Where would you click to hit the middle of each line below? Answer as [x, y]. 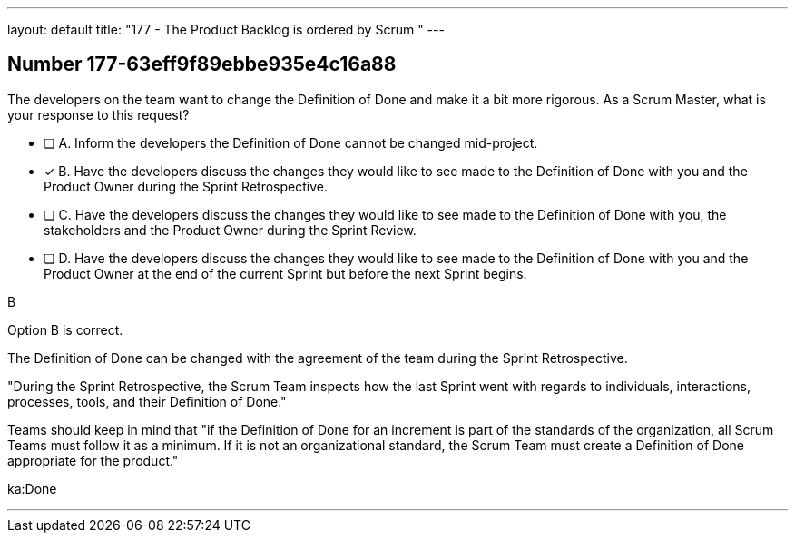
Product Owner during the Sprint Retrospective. [186, 186]
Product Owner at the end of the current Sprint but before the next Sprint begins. [285, 273]
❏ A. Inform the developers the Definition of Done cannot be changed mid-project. [291, 142]
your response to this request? [98, 114]
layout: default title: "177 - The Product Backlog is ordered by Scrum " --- [226, 29]
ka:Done [32, 488]
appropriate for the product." [93, 460]
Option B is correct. [65, 329]
